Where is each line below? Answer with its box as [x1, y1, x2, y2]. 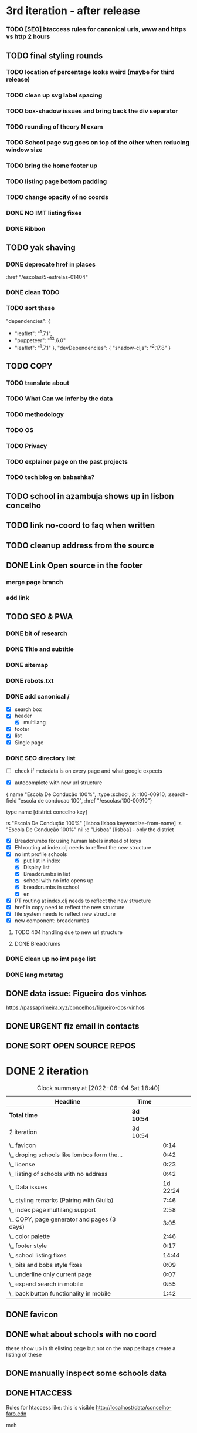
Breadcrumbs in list [23, 871, 70, 878]
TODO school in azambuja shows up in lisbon [6, 491, 174, 501]
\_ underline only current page [9, 1270, 92, 1279]
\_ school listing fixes [9, 1252, 67, 1260]
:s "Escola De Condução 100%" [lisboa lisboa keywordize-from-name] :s [6, 820, 182, 827]
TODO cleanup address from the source [6, 540, 154, 550]
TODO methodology [6, 410, 64, 418]
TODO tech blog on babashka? [6, 473, 95, 481]
